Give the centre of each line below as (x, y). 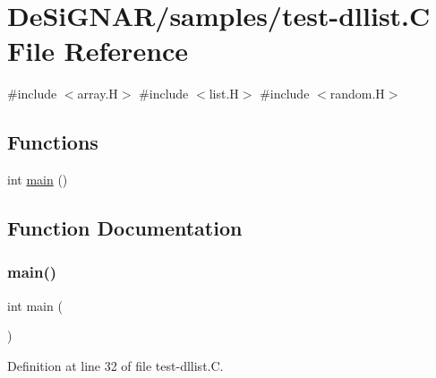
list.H (224, 94)
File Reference (98, 51)
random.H (357, 94)
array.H (98, 94)
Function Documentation (125, 228)
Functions (53, 142)
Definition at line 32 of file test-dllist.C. (115, 365)
